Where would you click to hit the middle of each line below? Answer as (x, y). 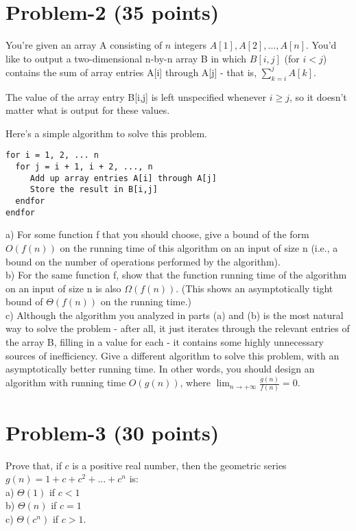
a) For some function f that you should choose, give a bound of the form (157, 234)
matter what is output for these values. (88, 110)
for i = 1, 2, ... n (52, 155)
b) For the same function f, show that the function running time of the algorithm (176, 275)
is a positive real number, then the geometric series (179, 465)
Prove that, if (34, 465)
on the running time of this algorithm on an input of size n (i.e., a (199, 247)
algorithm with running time (66, 382)
